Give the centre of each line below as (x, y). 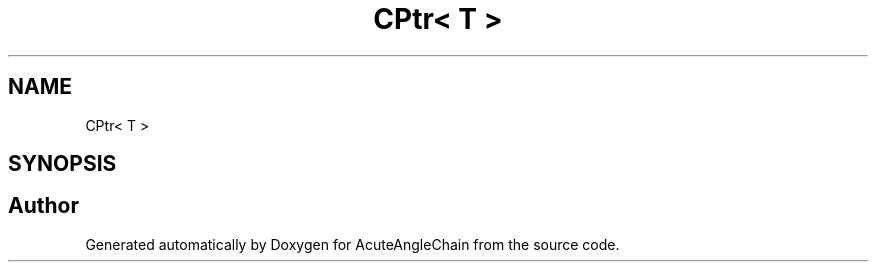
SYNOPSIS (62, 164)
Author (43, 206)
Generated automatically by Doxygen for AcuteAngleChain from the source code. (352, 244)
